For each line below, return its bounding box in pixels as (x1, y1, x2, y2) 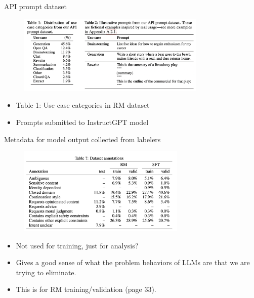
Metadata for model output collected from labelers (4, 134, 161, 144)
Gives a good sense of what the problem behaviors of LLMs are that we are (16, 257, 250, 268)
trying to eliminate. (16, 267, 76, 277)
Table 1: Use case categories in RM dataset (16, 100, 150, 110)
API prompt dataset (4, 1, 67, 11)
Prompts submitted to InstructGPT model (16, 116, 149, 127)
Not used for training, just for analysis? (16, 240, 139, 250)
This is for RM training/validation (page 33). (16, 284, 156, 294)
